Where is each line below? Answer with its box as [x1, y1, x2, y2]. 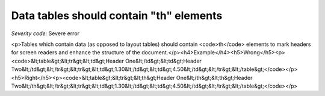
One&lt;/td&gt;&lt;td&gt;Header [125, 57, 202, 64]
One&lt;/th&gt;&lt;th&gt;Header [176, 74, 253, 81]
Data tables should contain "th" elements [11, 9, 223, 22]
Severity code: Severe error [11, 30, 80, 37]
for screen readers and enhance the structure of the [11, 49, 141, 56]
